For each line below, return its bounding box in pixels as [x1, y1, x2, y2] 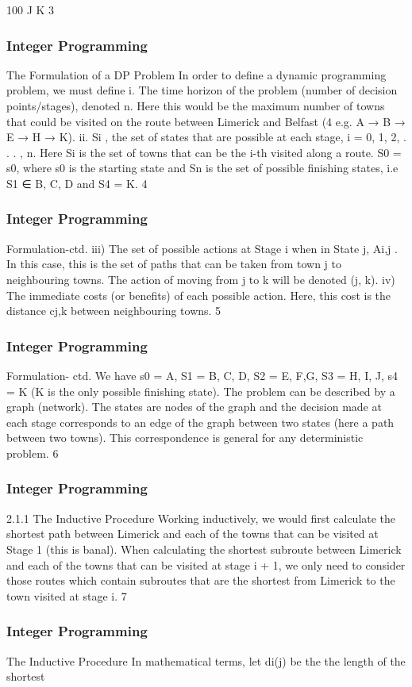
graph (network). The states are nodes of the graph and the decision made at [6, 398, 382, 415]
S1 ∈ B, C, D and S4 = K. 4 [6, 175, 148, 191]
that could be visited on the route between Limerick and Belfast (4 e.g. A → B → [6, 113, 406, 129]
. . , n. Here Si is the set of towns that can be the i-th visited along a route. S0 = [6, 144, 402, 160]
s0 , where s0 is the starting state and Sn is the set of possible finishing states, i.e [6, 159, 399, 176]
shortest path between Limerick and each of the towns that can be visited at [6, 525, 379, 542]
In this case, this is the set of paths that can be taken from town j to [6, 255, 342, 272]
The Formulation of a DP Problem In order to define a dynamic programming [6, 66, 387, 83]
